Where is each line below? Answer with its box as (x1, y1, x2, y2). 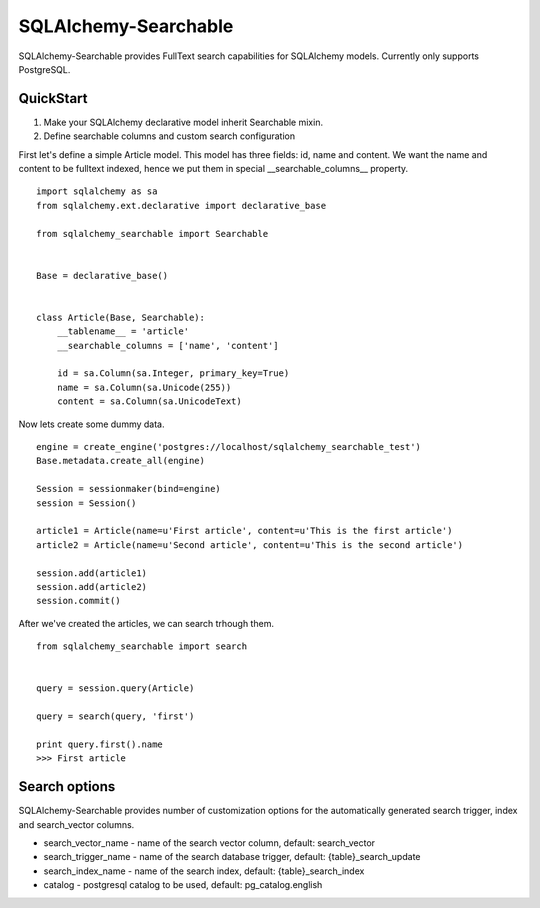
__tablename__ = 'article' (56, 326, 190, 337)
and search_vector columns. (18, 818, 135, 830)
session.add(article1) (36, 567, 148, 579)
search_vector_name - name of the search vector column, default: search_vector (43, 836, 375, 849)
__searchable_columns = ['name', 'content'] (56, 340, 279, 351)
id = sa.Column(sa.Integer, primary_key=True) (56, 368, 290, 379)
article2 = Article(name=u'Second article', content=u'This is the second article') (36, 539, 464, 550)
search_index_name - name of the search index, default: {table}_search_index (43, 865, 365, 877)
